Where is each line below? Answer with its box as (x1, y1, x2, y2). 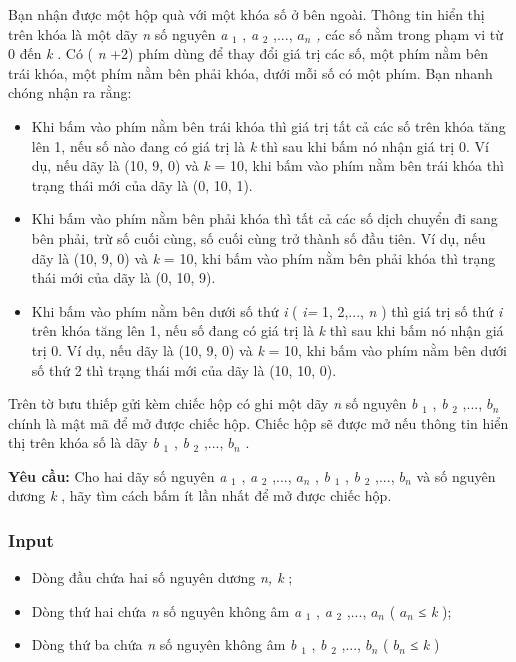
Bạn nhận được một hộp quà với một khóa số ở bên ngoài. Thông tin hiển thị (8, 4, 485, 24)
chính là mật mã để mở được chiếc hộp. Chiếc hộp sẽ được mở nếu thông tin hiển (8, 412, 509, 433)
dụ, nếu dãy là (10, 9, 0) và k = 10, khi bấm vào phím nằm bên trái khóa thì (31, 155, 504, 176)
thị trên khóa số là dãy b (8, 432, 159, 453)
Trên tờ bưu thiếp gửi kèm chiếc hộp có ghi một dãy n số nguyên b (8, 393, 418, 414)
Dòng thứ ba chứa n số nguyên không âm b (31, 634, 297, 655)
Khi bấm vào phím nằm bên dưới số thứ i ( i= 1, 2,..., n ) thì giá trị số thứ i (31, 300, 503, 321)
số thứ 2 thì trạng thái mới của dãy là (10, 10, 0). (31, 359, 337, 380)
